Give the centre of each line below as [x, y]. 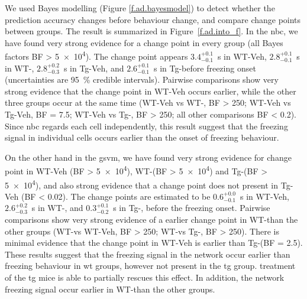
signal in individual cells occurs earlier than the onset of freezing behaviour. [142, 137]
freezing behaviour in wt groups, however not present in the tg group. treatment [150, 266]
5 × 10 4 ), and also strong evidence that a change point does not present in [142, 184]
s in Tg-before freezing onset [205, 68]
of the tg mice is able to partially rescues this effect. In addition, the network [145, 277]
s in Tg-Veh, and [94, 68]
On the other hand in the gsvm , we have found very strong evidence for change [148, 157]
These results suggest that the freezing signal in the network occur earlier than [148, 254]
